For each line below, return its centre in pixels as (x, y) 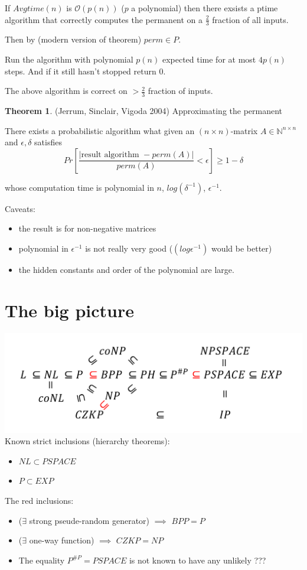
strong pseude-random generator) (89, 520)
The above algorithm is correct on (66, 91)
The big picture (69, 310)
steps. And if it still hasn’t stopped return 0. (85, 71)
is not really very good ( (129, 248)
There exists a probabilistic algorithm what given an (100, 130)
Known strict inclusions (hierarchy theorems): (87, 441)
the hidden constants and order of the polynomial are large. (126, 269)
